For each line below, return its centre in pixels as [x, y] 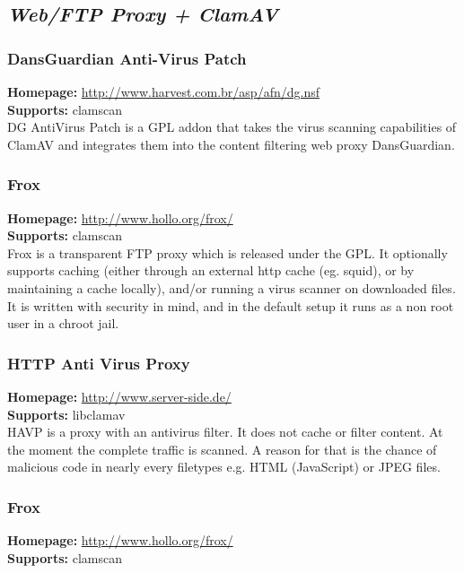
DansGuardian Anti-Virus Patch [127, 58]
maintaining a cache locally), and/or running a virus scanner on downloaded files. [232, 287]
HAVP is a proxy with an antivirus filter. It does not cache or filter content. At [225, 432]
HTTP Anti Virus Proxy [99, 363]
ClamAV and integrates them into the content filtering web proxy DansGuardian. [231, 144]
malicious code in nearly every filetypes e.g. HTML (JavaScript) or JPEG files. [224, 467]
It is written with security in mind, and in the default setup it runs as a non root [231, 305]
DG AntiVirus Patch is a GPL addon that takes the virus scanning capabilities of [232, 127]
